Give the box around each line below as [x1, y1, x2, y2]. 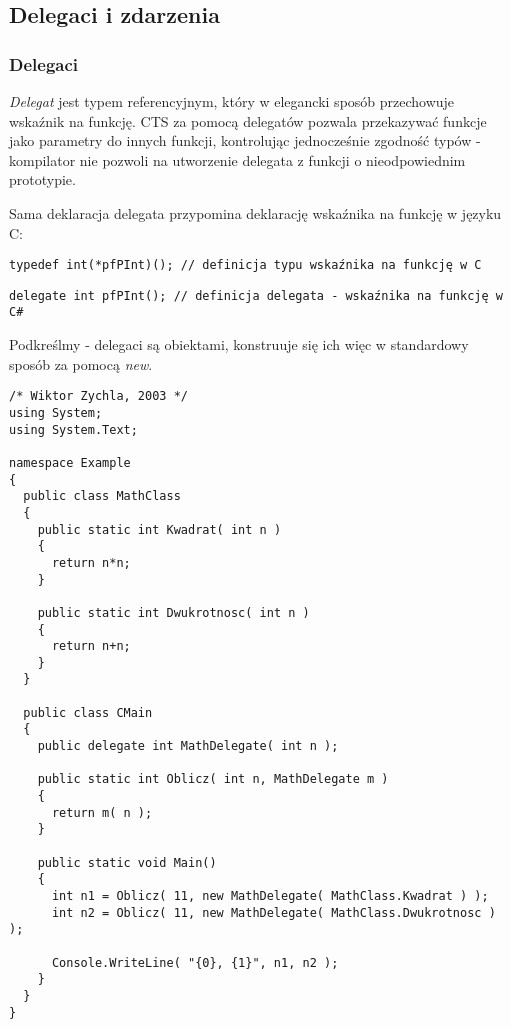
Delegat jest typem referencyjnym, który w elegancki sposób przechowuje [9, 91, 455, 111]
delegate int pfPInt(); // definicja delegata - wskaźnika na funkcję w [9, 288, 503, 303]
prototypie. [9, 169, 76, 190]
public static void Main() [37, 855, 217, 870]
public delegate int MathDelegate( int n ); [37, 739, 339, 754]
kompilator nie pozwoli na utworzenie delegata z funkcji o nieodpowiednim [9, 149, 466, 170]
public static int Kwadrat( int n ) [37, 522, 282, 537]
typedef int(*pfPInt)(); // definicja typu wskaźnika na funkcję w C [9, 258, 482, 273]
